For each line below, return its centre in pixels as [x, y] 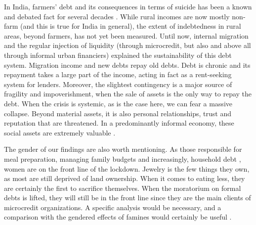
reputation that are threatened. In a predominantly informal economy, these [119, 123]
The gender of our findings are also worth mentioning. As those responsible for [123, 149]
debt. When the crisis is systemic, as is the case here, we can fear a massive [118, 103]
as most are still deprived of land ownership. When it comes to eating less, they [125, 178]
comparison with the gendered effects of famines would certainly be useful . [118, 217]
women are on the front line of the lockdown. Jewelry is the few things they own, [127, 168]
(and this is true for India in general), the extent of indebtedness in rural [131, 26]
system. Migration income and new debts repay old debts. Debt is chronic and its [127, 65]
